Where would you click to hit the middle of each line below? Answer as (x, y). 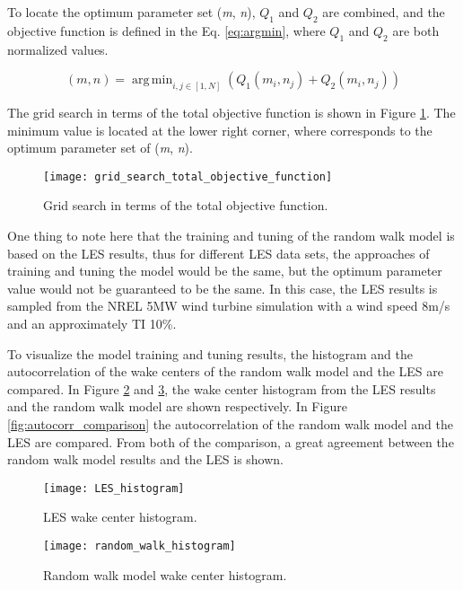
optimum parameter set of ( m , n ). (100, 148)
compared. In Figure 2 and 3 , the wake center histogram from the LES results (222, 388)
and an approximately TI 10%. (92, 324)
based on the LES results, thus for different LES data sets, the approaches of (218, 253)
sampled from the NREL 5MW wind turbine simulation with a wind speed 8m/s (229, 306)
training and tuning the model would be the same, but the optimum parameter (225, 271)
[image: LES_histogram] (114, 488)
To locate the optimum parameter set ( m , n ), (131, 12)
